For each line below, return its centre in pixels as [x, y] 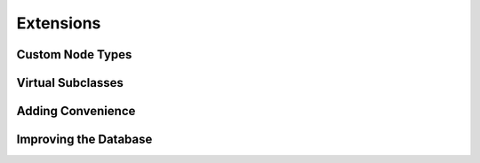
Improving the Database [84, 140]
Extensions [59, 23]
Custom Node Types [74, 54]
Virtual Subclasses [70, 83]
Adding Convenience [76, 111]
